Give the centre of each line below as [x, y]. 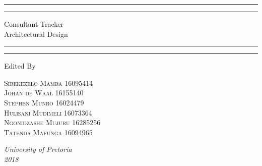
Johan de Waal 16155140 [44, 93]
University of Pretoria [38, 149]
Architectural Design [36, 34]
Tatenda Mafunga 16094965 [48, 132]
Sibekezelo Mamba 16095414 [49, 82]
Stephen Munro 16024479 [44, 102]
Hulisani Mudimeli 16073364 [48, 112]
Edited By [20, 66]
